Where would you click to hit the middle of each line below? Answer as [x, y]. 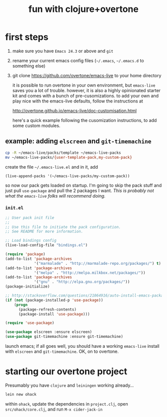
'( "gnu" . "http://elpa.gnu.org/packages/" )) [82, 282]
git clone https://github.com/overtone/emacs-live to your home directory [87, 75]
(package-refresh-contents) [47, 310]
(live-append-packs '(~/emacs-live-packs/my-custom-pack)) [68, 176]
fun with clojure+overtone [83, 9]
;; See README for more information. [44, 232]
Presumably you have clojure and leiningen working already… [70, 385]
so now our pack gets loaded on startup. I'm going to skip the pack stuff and [83, 185]
